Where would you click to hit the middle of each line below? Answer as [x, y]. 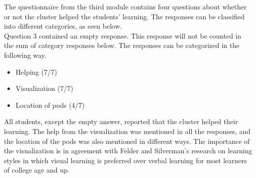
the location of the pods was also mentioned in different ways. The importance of [127, 141]
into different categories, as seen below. [63, 26]
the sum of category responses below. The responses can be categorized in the [122, 45]
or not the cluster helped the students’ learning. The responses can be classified [124, 16]
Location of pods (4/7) [50, 105]
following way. [25, 55]
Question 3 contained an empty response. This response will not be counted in [123, 35]
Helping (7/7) [36, 71]
